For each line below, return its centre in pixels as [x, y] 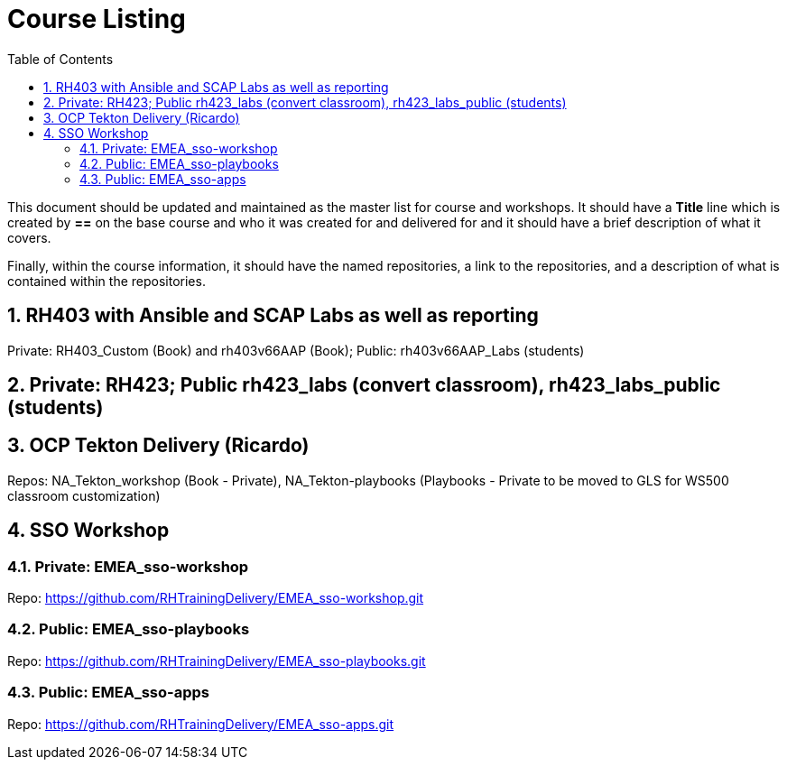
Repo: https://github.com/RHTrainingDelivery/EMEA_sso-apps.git [201, 724]
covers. [29, 237]
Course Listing [97, 19]
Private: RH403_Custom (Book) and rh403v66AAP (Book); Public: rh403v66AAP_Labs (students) [296, 350]
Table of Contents [60, 59]
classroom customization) [84, 495]
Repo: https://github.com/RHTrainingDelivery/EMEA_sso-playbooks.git [217, 661]
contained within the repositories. [106, 281]
